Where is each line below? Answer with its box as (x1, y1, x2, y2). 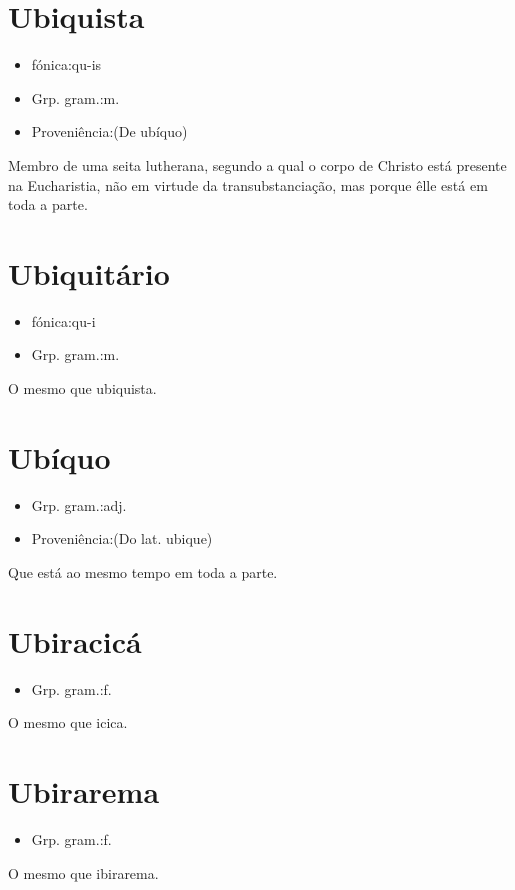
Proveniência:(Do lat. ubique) (31, 528, 213, 549)
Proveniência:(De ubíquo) (31, 121, 188, 142)
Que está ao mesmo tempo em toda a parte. (8, 561, 278, 582)
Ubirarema (8, 771, 160, 811)
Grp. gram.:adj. (31, 494, 127, 515)
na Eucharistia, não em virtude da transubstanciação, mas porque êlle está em (8, 174, 488, 195)
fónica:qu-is (31, 54, 102, 75)
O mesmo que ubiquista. (8, 378, 157, 398)
